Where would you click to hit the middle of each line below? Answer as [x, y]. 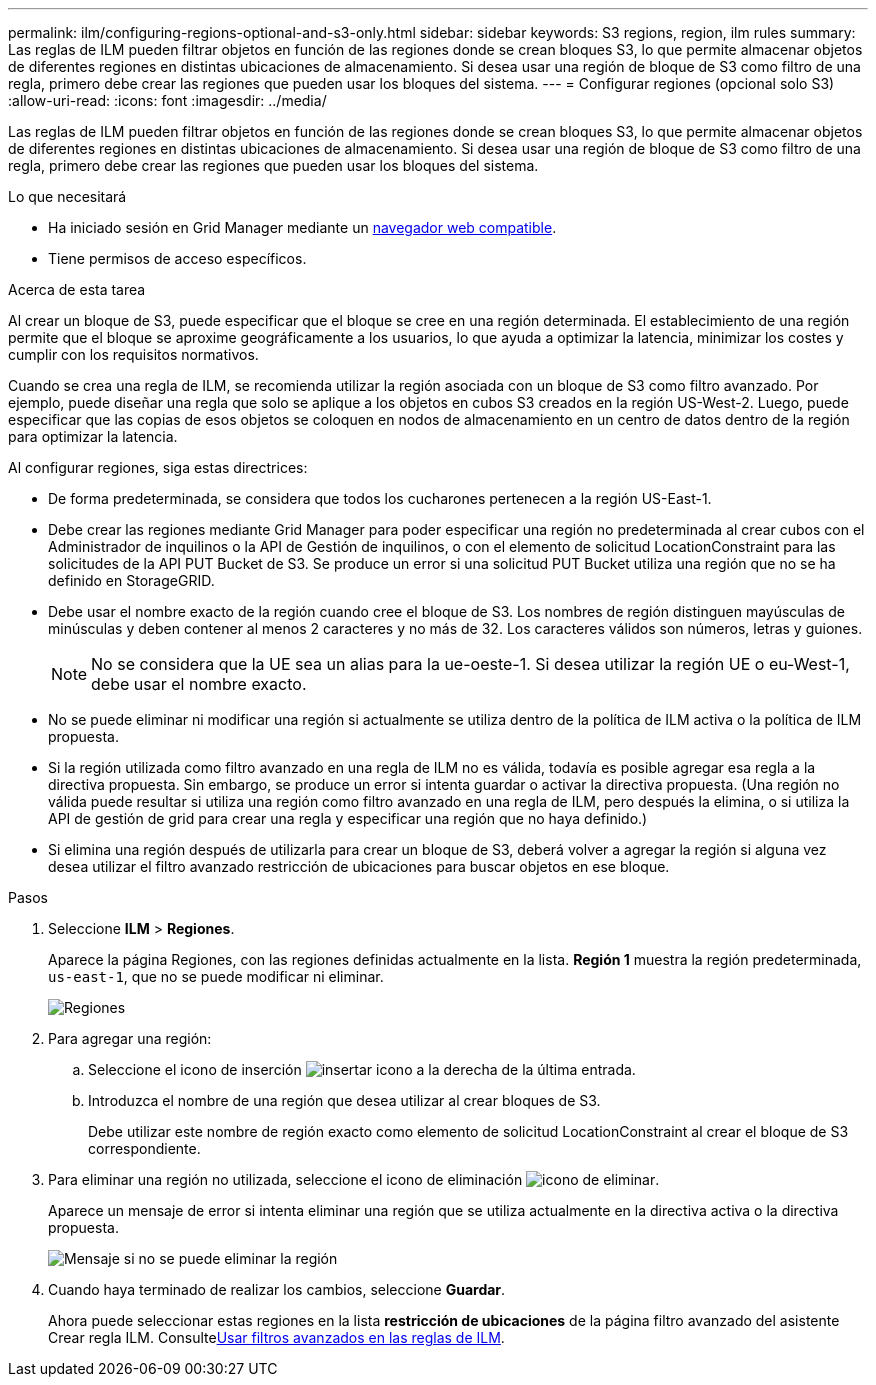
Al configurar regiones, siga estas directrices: [158, 467]
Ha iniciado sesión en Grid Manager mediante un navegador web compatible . [302, 227]
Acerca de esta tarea [77, 289]
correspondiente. [144, 1148]
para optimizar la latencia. [93, 436]
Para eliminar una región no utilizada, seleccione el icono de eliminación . [354, 1179]
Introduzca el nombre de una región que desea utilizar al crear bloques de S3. [344, 1100]
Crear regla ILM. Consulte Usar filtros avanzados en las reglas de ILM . [276, 1337]
